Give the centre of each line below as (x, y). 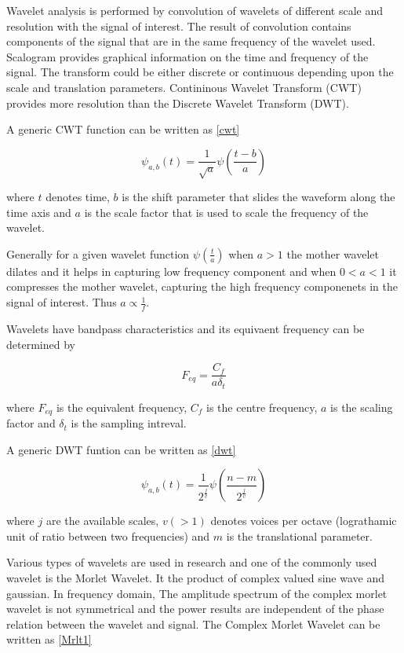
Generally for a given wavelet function (98, 253)
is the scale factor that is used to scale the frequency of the (226, 212)
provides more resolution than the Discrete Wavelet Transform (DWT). (178, 103)
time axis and (39, 212)
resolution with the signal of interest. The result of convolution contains (179, 26)
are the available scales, (102, 521)
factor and (31, 423)
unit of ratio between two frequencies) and (108, 536)
